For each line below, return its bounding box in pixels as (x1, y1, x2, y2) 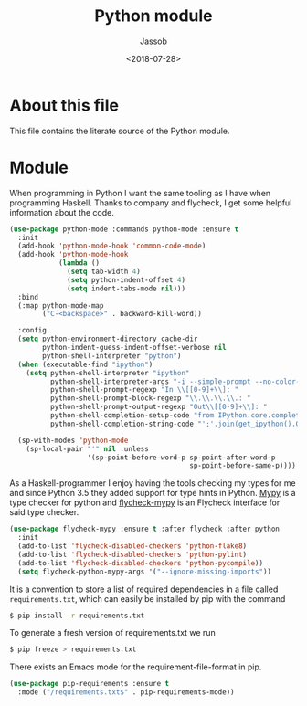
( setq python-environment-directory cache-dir (17, 334, 198, 343)
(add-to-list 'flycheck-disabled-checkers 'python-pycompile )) (17, 558, 263, 567)
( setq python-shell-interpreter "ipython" (26, 368, 190, 377)
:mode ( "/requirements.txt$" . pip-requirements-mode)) (17, 688, 235, 697)
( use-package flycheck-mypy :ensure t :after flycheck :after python (9, 524, 281, 534)
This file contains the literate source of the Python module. (9, 125, 230, 136)
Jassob (140, 36, 167, 47)
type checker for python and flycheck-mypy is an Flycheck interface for (9, 497, 281, 508)
